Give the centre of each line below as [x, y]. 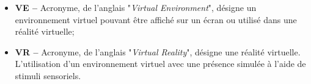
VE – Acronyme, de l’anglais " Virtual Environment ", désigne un [136, 7]
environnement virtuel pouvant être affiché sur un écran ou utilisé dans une [156, 19]
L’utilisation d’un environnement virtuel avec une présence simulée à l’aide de [160, 64]
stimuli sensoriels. [48, 75]
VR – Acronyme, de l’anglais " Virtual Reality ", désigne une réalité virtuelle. [158, 51]
